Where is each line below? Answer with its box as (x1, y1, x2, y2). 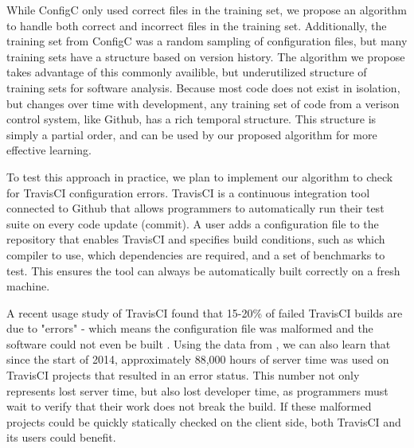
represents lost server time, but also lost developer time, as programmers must (6, 382, 389, 399)
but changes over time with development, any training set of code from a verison (6, 95, 400, 111)
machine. (6, 278, 50, 294)
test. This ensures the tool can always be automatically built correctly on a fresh (6, 262, 400, 279)
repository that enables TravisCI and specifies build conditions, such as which (6, 231, 385, 247)
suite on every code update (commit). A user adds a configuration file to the (6, 215, 379, 232)
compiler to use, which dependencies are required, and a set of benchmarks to (6, 246, 385, 263)
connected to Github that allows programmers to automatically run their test (6, 200, 385, 216)
